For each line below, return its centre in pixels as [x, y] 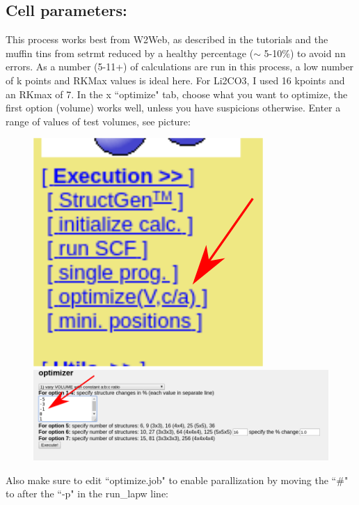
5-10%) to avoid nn [305, 53]
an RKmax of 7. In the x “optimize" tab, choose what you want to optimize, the [177, 94]
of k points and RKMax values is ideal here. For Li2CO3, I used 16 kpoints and [175, 80]
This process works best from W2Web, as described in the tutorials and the [167, 39]
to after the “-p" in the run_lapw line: [87, 494]
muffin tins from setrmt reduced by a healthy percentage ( [130, 53]
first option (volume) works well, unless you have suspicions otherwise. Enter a [173, 108]
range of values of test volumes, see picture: [98, 121]
